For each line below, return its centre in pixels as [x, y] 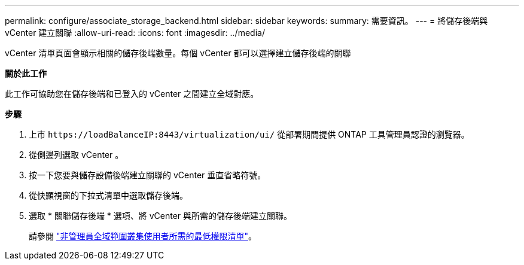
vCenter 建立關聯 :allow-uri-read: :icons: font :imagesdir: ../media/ [135, 33]
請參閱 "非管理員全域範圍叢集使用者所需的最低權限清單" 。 [143, 236]
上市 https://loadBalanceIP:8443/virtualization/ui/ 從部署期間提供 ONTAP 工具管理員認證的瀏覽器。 [249, 134]
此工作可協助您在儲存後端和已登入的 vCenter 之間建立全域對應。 [132, 94]
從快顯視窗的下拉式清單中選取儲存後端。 [108, 195]
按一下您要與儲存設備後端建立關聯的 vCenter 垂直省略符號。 [147, 175]
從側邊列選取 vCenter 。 [76, 155]
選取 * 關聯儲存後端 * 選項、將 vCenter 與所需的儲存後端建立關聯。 [161, 216]
